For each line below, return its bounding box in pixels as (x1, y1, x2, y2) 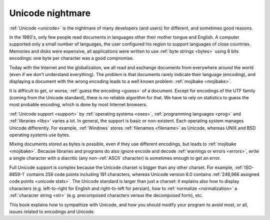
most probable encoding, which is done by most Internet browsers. (9, 102, 147, 108)
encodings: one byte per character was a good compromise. (9, 55, 134, 61)
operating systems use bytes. (9, 132, 70, 138)
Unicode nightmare (9, 8, 91, 19)
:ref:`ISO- (234, 164, 254, 170)
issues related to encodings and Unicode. (9, 208, 95, 214)
